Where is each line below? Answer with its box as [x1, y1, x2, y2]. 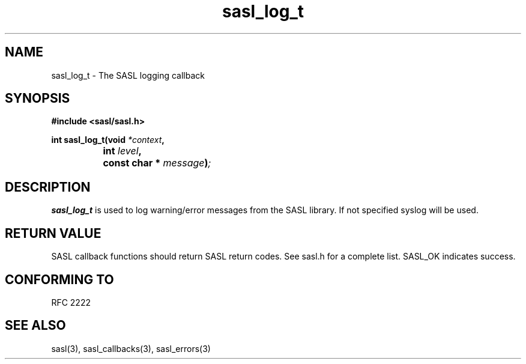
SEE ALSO [5, 318, 66, 333]
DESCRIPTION [5, 179, 91, 195]
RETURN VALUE [5, 225, 101, 241]
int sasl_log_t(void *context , [51, 135, 165, 145]
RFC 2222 [51, 297, 91, 308]
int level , [103, 145, 142, 157]
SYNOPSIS [5, 91, 70, 106]
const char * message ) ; [103, 157, 211, 169]
